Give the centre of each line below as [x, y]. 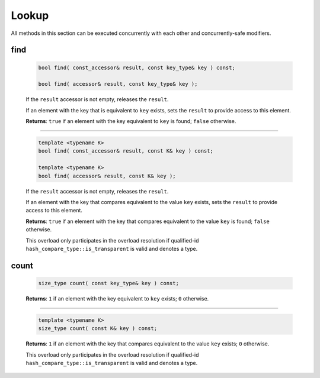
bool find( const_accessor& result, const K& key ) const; [126, 151]
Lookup [30, 15]
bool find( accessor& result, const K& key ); [107, 176]
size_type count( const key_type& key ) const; [108, 283]
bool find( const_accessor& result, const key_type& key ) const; [137, 67]
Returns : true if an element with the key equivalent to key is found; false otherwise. [131, 121]
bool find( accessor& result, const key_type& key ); [118, 84]
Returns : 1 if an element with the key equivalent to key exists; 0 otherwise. [117, 298]
